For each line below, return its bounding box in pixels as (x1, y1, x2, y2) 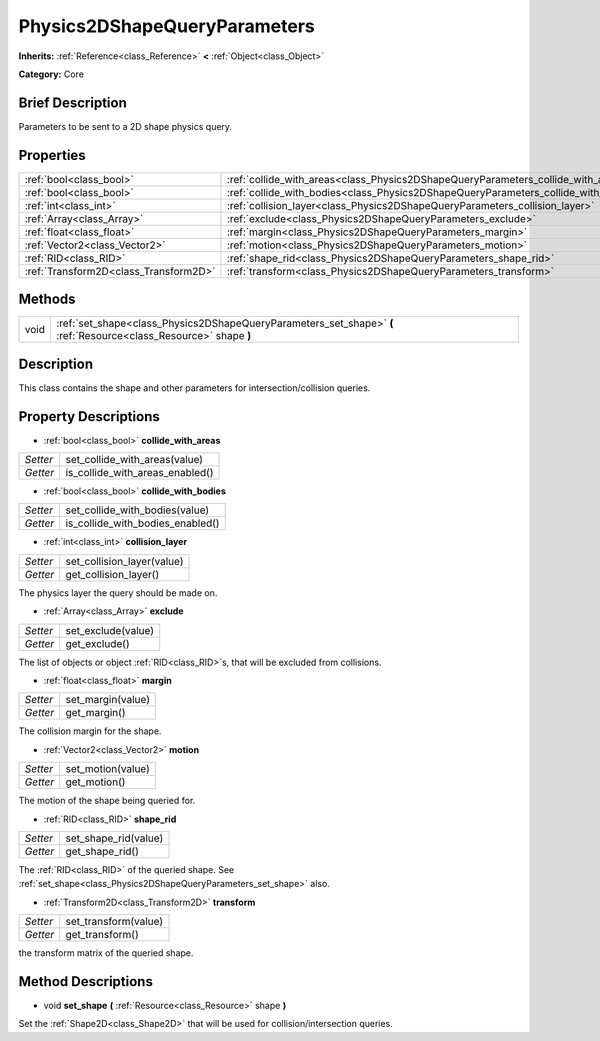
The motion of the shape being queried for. (18, 795, 196, 807)
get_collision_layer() (65, 567, 160, 581)
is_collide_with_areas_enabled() (65, 466, 214, 480)
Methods (18, 291, 76, 308)
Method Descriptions (18, 973, 154, 990)
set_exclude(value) (65, 623, 155, 637)
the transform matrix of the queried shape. (18, 947, 194, 959)
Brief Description (18, 94, 127, 111)
